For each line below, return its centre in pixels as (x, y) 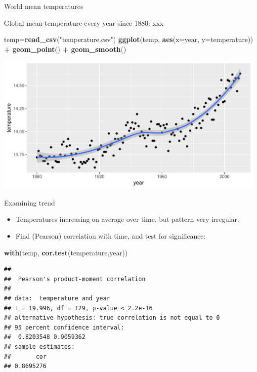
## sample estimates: (40, 347)
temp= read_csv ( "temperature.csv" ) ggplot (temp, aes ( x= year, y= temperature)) (129, 39)
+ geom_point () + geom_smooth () (65, 49)
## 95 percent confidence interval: (64, 327)
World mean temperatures (44, 6)
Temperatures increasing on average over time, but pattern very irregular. (127, 219)
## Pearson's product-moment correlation (75, 279)
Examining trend (30, 202)
